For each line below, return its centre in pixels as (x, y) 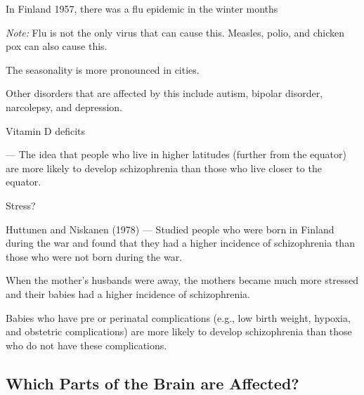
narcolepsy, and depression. (64, 106)
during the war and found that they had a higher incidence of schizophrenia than (180, 243)
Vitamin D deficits (46, 130)
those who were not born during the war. (94, 256)
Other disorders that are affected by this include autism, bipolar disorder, (164, 93)
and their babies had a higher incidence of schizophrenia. (128, 293)
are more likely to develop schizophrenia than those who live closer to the (164, 168)
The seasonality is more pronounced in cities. (103, 69)
